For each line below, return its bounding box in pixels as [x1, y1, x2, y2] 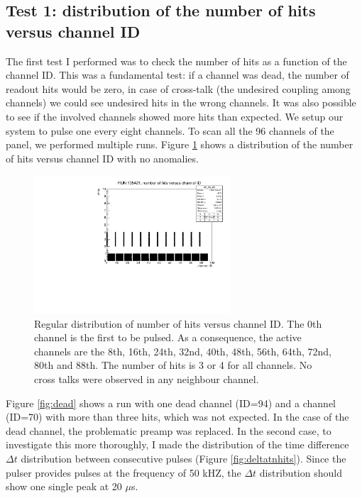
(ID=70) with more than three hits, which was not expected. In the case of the [6, 409, 349, 424]
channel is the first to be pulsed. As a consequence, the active [34, 330, 302, 345]
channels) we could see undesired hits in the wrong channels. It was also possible [6, 95, 356, 110]
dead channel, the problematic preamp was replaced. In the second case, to [6, 423, 331, 438]
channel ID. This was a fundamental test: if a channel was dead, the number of [6, 67, 349, 82]
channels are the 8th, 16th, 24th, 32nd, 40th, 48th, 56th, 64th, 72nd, [34, 343, 332, 358]
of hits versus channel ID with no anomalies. [6, 150, 199, 165]
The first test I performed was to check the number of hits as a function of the [6, 53, 347, 68]
